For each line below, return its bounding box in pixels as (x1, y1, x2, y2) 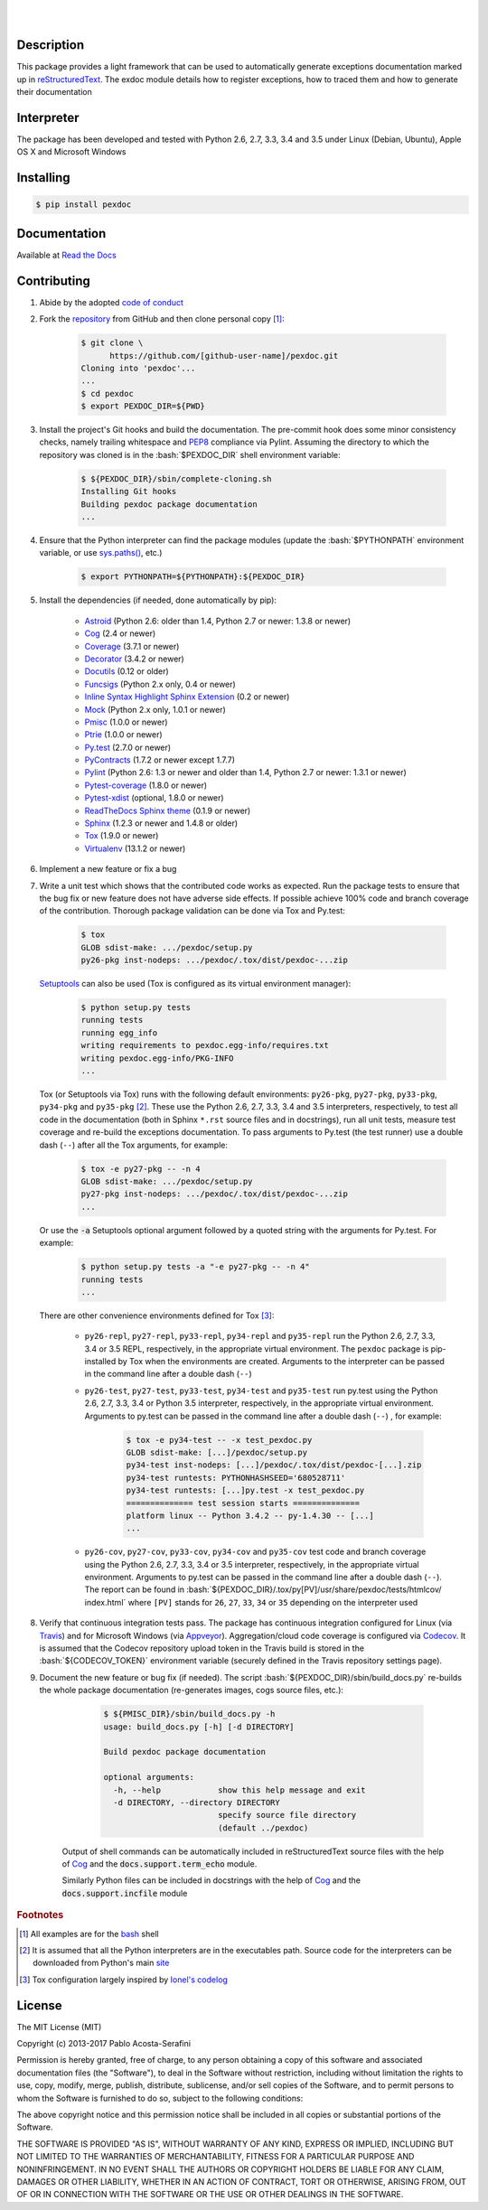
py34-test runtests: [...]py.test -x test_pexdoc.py (126, 1485, 365, 1495)
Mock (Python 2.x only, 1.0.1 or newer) (84, 704, 226, 715)
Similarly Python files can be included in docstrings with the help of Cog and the (61, 1875, 361, 1886)
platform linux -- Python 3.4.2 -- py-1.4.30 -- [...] (126, 1510, 374, 1521)
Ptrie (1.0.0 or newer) (84, 729, 163, 740)
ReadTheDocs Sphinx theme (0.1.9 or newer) (84, 805, 251, 816)
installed (84, 1356, 117, 1367)
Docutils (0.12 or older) (84, 666, 169, 677)
